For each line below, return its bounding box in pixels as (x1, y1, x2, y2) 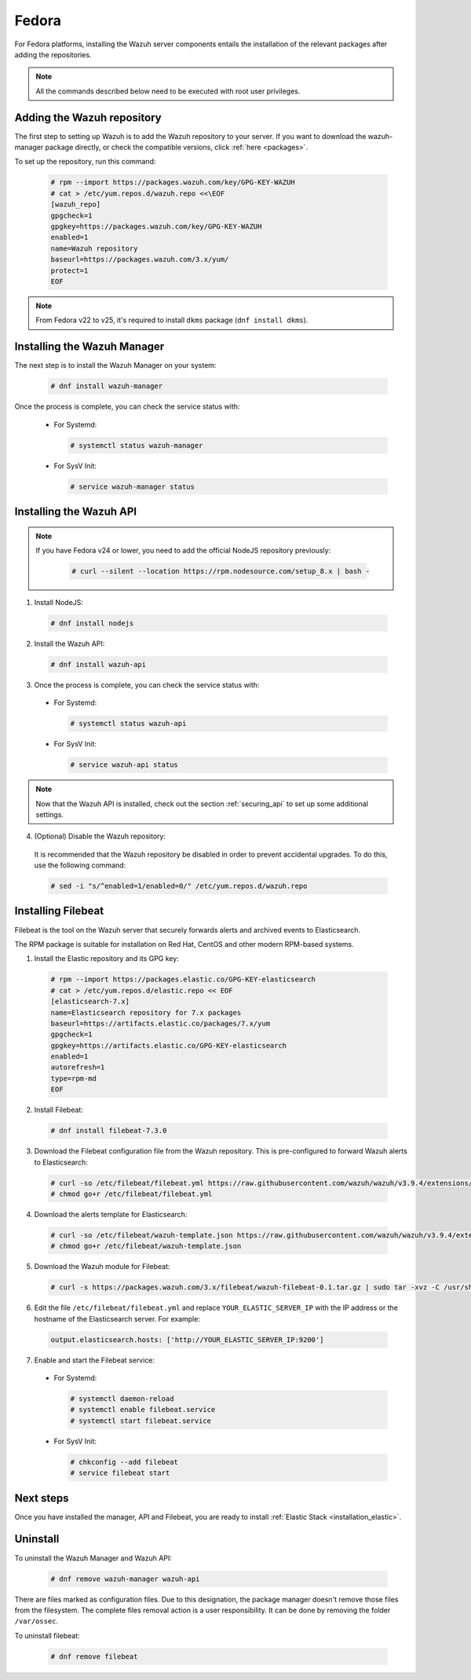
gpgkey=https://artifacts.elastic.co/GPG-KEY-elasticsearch (50, 1041, 287, 1050)
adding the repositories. (14, 50, 92, 59)
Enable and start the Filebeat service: (34, 1355, 155, 1365)
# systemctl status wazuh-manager (70, 441, 203, 449)
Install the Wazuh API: (34, 639, 105, 648)
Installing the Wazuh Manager (14, 340, 165, 354)
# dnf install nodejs (50, 618, 134, 628)
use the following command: (34, 860, 126, 870)
